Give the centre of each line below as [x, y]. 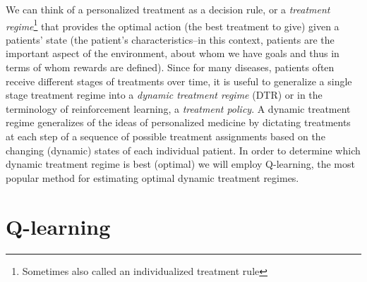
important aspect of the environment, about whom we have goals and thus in [173, 53]
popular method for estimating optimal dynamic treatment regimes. [152, 177]
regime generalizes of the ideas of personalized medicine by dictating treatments [178, 122]
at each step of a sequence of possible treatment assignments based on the [166, 136]
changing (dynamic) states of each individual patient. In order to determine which [183, 150]
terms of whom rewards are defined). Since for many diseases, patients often [170, 67]
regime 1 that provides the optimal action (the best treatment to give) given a [173, 25]
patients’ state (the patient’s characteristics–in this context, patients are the [170, 39]
